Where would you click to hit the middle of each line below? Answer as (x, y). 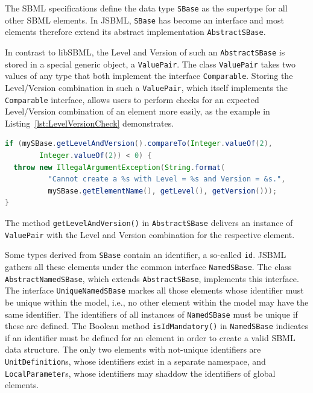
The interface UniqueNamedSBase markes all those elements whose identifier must (154, 290)
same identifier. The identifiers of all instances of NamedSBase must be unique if (151, 314)
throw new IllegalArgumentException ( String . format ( (119, 167)
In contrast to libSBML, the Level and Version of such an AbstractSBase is (145, 52)
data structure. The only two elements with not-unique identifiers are (133, 349)
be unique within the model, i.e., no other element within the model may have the (157, 302)
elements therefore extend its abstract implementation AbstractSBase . (135, 32)
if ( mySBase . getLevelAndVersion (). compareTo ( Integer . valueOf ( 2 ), (139, 144)
